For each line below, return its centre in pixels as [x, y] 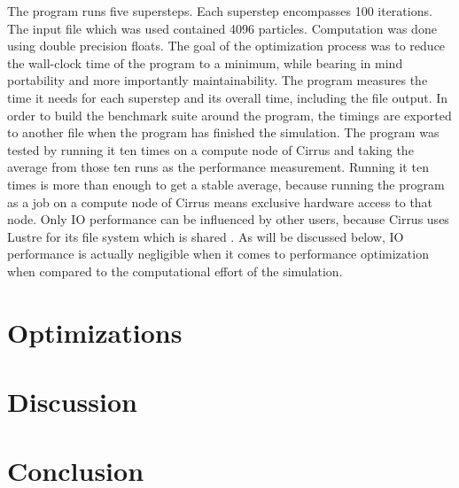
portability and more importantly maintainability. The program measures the [218, 80]
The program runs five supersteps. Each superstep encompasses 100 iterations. [220, 11]
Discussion [72, 402]
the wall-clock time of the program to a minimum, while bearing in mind [205, 62]
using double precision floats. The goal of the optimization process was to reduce [226, 46]
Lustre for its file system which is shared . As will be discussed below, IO [206, 236]
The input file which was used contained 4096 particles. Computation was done [222, 28]
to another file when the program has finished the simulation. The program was [223, 132]
